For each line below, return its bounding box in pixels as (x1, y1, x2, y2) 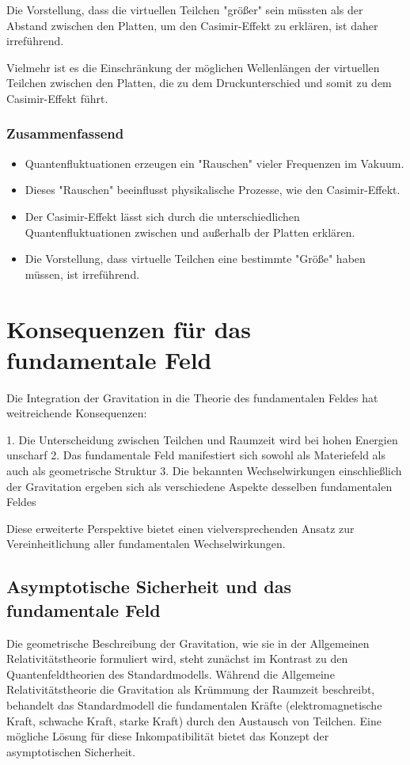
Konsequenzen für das (6, 312, 251, 344)
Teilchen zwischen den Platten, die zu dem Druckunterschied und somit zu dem (6, 74, 392, 91)
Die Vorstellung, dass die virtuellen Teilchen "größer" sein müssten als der (6, 2, 363, 17)
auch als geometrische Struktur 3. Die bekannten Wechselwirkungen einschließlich (6, 462, 402, 479)
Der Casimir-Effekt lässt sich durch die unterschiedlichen (25, 207, 300, 224)
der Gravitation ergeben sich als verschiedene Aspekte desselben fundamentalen (6, 478, 393, 494)
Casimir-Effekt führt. (6, 89, 108, 106)
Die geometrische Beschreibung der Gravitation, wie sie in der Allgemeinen (6, 634, 370, 651)
